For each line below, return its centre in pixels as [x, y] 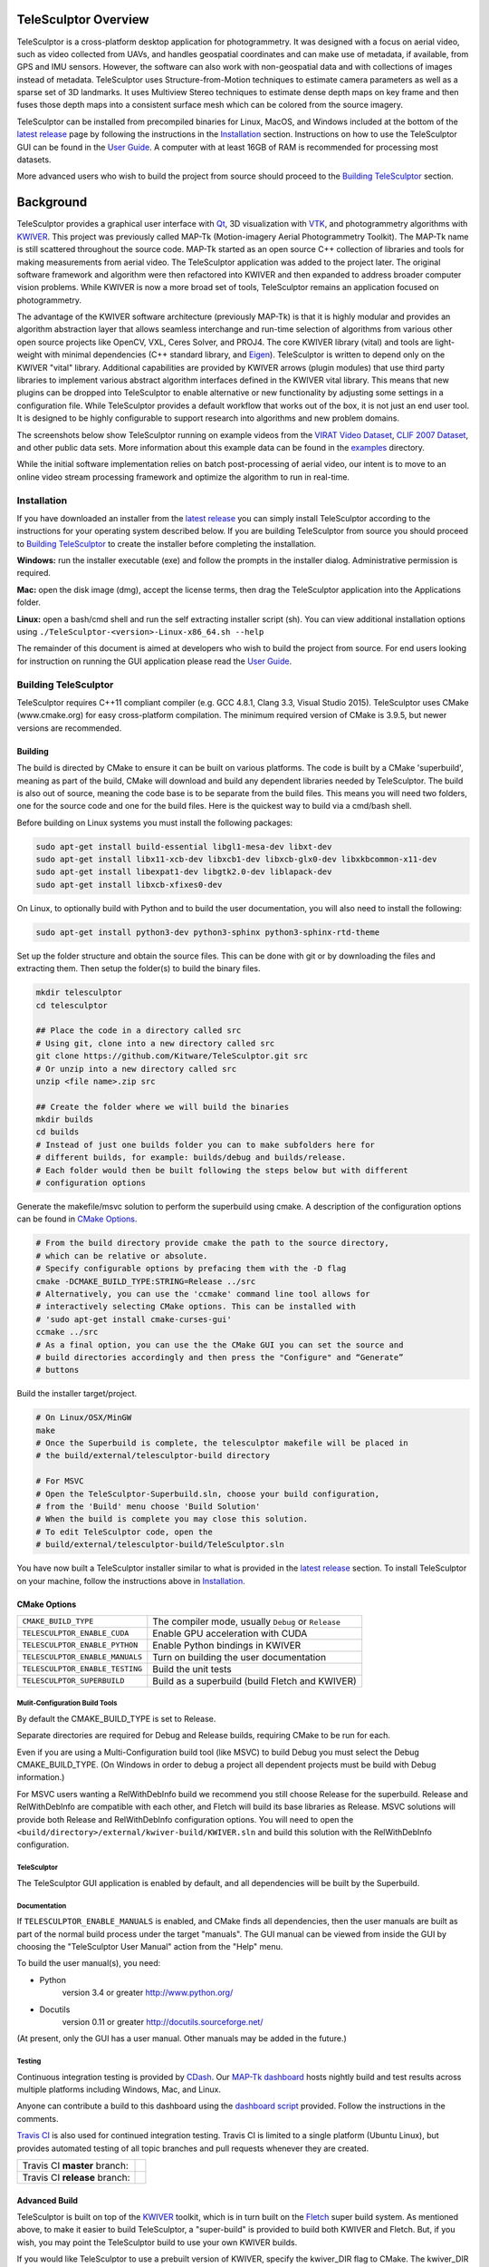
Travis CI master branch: [75, 2165]
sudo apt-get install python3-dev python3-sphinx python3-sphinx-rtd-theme [208, 932]
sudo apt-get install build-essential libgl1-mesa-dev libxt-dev [184, 846]
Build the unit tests [192, 1669]
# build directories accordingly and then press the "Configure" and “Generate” [220, 1357]
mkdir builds [65, 1119]
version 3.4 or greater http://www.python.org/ [148, 1993]
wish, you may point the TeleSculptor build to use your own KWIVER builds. [157, 2242]
